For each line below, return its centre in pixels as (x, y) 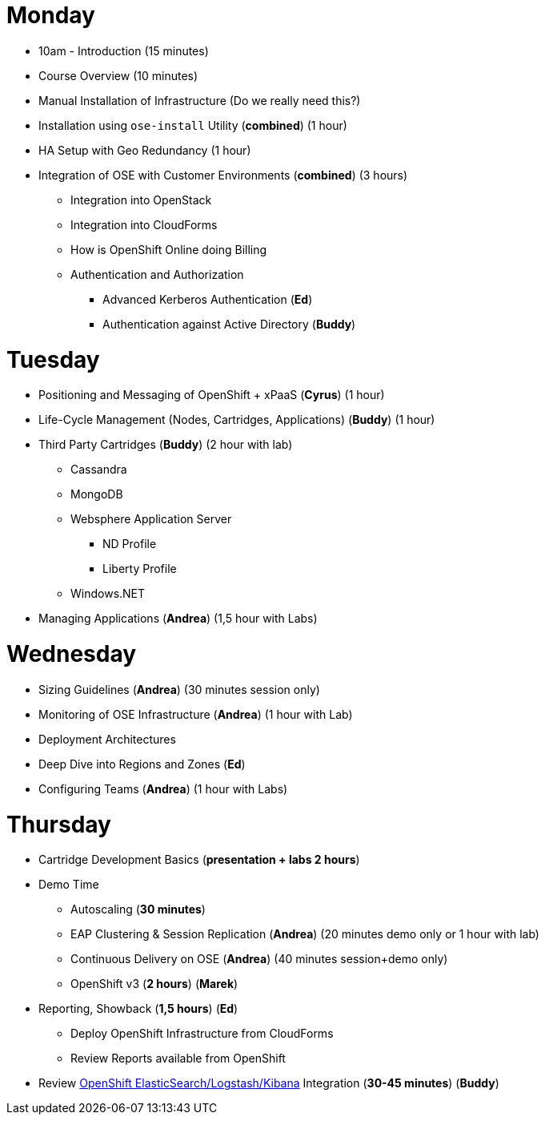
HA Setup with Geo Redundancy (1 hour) (145, 150)
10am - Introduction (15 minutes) (124, 50)
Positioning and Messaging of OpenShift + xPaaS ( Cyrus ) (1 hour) (212, 395)
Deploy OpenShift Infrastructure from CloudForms (202, 1034)
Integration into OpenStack (141, 200)
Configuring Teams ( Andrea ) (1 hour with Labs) (163, 788)
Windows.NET (108, 594)
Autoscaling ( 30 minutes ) (138, 909)
